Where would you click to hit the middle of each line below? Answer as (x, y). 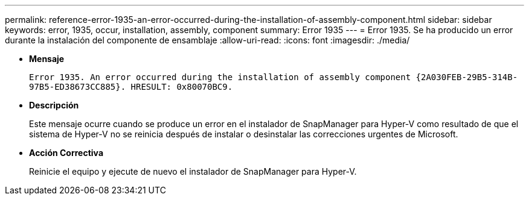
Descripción (54, 105)
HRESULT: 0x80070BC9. (182, 87)
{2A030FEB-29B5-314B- (467, 77)
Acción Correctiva (66, 153)
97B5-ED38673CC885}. (78, 87)
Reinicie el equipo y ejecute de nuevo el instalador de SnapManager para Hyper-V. (193, 171)
